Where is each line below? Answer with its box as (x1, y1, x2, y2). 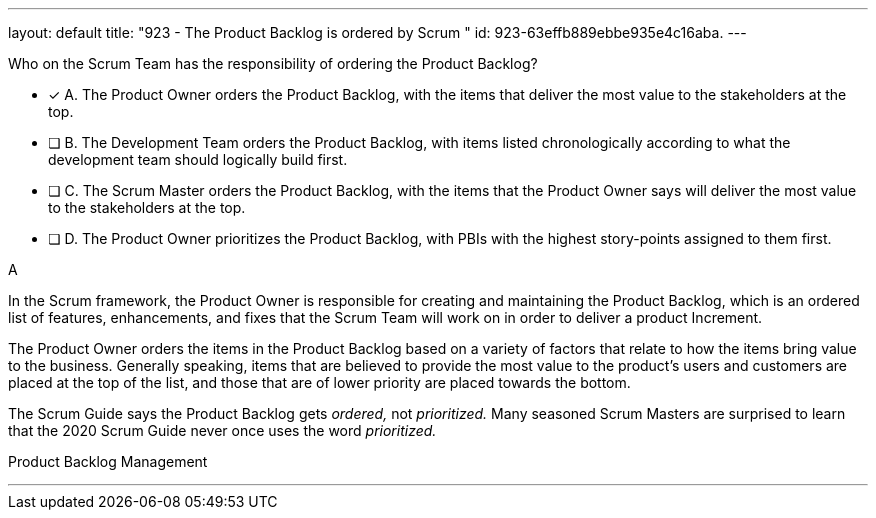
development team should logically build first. (48, 151, 348, 168)
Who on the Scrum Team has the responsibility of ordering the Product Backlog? (8, 55, 538, 72)
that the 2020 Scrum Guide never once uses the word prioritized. (8, 422, 437, 439)
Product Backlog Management (8, 453, 208, 470)
